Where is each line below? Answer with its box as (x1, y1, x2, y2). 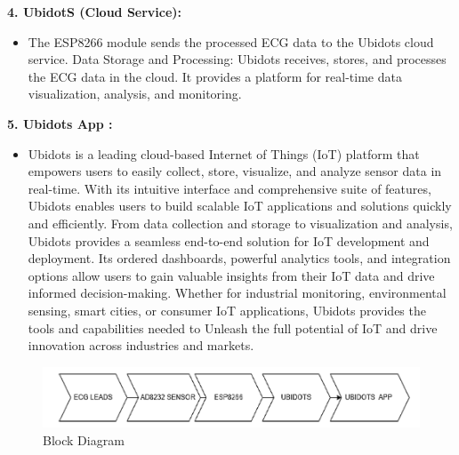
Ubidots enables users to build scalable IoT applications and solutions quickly (28, 196, 452, 215)
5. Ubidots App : (7, 114, 113, 132)
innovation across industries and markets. (28, 336, 254, 355)
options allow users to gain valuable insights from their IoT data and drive (28, 266, 435, 284)
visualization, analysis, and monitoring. (28, 84, 242, 103)
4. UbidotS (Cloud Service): (7, 3, 182, 20)
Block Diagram (43, 430, 125, 449)
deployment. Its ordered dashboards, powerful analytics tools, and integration (28, 249, 451, 267)
